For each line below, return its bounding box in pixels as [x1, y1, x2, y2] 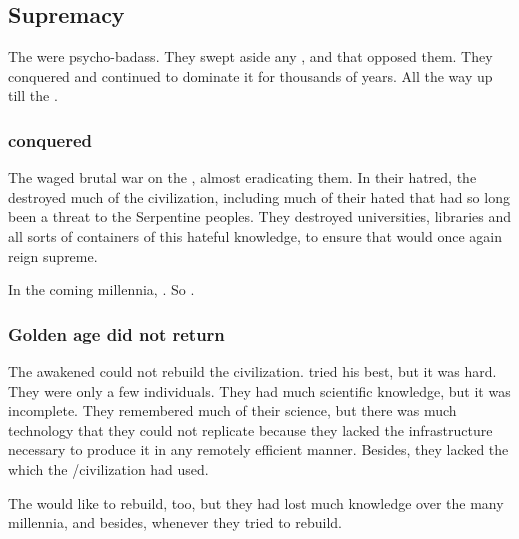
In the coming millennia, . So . [8, 279, 195, 300]
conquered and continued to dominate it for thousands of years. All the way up [8, 65, 493, 86]
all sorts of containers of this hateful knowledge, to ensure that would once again [8, 225, 503, 246]
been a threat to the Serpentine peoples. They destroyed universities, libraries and [8, 206, 512, 227]
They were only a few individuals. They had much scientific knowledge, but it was [8, 380, 511, 401]
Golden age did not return [8, 321, 225, 346]
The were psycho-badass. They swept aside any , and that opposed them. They [8, 46, 493, 67]
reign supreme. [8, 245, 98, 266]
